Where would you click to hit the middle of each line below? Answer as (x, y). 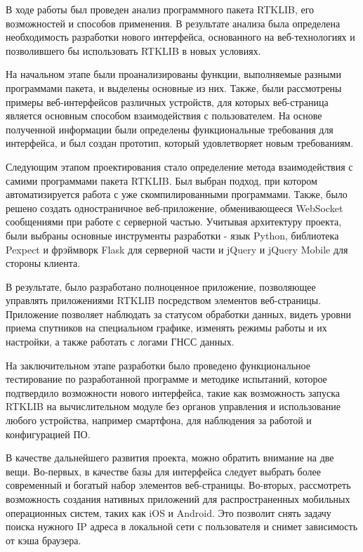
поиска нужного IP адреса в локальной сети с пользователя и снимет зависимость (182, 526)
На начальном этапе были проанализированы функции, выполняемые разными (173, 74)
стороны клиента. (43, 263)
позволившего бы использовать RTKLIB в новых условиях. (133, 50)
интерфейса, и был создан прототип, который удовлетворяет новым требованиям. (180, 143)
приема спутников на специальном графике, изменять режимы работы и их (166, 328)
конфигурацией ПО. (48, 434)
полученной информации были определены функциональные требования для (170, 129)
